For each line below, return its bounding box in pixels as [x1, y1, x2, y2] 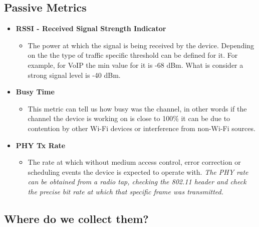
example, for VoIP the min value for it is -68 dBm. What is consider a [28, 59, 243, 70]
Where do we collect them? [4, 210, 149, 226]
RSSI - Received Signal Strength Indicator [16, 23, 166, 34]
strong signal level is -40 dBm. [28, 69, 121, 80]
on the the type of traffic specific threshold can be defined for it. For [28, 50, 238, 60]
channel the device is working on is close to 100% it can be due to [28, 113, 230, 124]
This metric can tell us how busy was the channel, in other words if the [28, 103, 247, 113]
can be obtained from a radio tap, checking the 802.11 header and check [28, 176, 246, 187]
